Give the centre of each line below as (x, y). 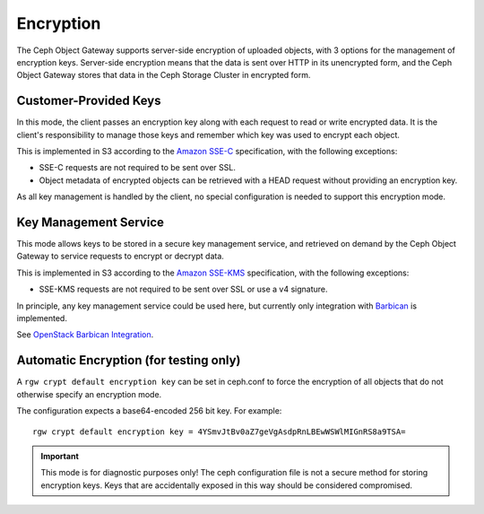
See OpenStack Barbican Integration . (85, 335)
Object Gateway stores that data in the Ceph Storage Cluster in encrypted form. (164, 75)
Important (60, 456)
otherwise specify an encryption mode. (89, 394)
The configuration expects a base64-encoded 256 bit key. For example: (149, 411)
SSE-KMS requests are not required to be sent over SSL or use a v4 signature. (183, 289)
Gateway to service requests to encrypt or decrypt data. (120, 257)
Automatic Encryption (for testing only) (129, 360)
